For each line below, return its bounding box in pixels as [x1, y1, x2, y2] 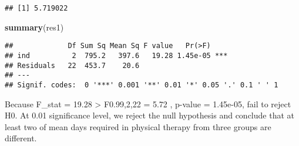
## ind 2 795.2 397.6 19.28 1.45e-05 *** [5, 51, 228, 60]
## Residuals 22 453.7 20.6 [5, 61, 140, 70]
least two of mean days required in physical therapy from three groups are [5, 120, 271, 133]
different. [5, 132, 37, 144]
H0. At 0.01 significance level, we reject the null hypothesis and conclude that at [5, 109, 294, 121]
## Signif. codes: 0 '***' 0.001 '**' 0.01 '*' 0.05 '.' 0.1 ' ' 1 [5, 80, 278, 89]
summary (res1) [5, 21, 64, 33]
